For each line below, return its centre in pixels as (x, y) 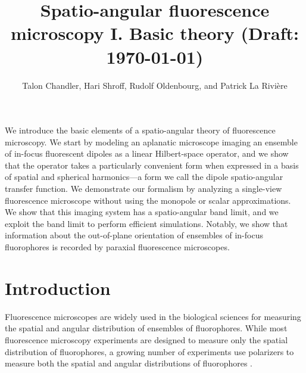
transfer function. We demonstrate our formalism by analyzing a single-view (143, 189)
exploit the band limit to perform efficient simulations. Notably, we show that (146, 223)
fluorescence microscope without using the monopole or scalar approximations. (148, 200)
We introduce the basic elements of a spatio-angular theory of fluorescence (140, 130)
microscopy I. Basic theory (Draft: (155, 33)
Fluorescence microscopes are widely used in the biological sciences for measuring (153, 316)
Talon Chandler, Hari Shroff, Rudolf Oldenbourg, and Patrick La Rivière (155, 85)
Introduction (58, 287)
